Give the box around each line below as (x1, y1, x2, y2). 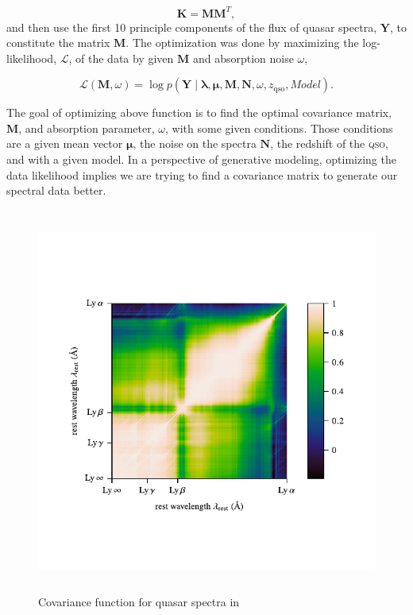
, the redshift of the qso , (270, 135, 389, 152)
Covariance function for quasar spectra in (38, 594, 240, 610)
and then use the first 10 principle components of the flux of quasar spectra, (6, 18, 377, 35)
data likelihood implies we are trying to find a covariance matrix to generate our (6, 166, 398, 183)
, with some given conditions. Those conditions (165, 119, 393, 136)
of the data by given (75, 49, 174, 66)
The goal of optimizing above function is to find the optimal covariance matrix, (6, 104, 392, 121)
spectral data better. (6, 182, 106, 199)
